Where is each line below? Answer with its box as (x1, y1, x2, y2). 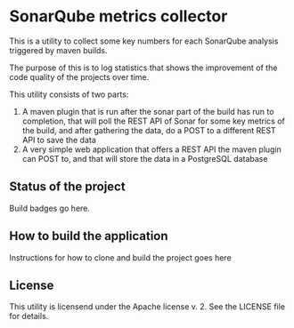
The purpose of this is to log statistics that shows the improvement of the (9, 62, 278, 73)
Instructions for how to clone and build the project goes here (9, 252, 232, 263)
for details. (9, 311, 49, 322)
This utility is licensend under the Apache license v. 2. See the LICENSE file (9, 301, 286, 312)
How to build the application (9, 228, 168, 244)
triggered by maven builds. (9, 44, 109, 55)
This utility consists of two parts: (9, 89, 129, 100)
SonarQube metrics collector (9, 6, 228, 27)
